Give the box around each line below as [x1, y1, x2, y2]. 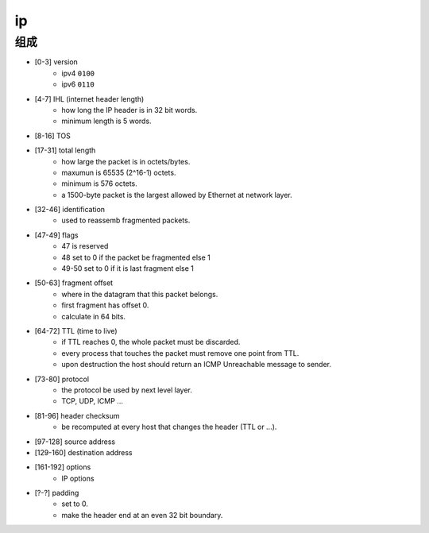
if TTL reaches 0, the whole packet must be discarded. [61, 338, 241, 347]
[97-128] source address [34, 437, 115, 446]
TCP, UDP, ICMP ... [61, 396, 123, 406]
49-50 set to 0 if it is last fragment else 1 [61, 264, 194, 273]
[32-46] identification [34, 205, 106, 214]
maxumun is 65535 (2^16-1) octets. [61, 168, 176, 177]
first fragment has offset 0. [61, 300, 149, 310]
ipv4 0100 [61, 68, 95, 78]
